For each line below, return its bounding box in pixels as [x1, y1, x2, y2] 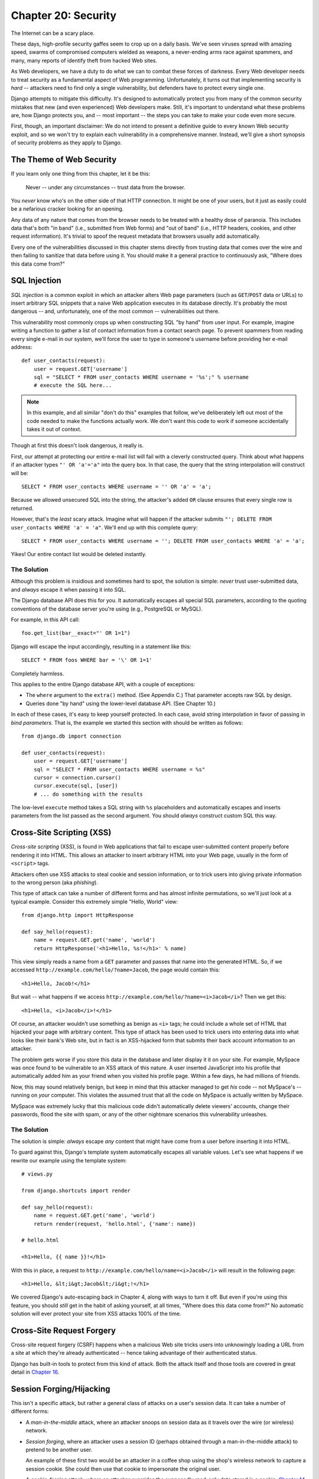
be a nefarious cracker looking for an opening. [11, 205, 124, 212]
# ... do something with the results [33, 790, 143, 797]
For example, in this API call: [11, 616, 80, 624]
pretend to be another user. [25, 1446, 93, 1454]
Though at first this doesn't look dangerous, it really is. [11, 442, 144, 449]
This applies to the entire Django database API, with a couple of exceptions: [11, 680, 196, 687]
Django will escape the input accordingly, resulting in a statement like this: [11, 642, 191, 650]
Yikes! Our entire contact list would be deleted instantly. [11, 551, 147, 558]
